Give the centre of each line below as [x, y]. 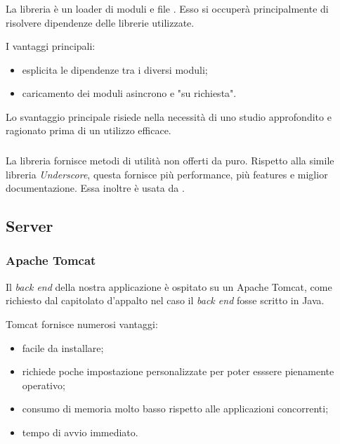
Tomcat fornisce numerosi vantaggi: [82, 324]
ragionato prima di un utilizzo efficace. [89, 130]
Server [30, 226]
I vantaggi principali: [51, 46]
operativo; [44, 385]
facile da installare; [63, 347]
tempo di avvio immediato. [80, 432]
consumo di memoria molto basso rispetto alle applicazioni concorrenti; [175, 409]
